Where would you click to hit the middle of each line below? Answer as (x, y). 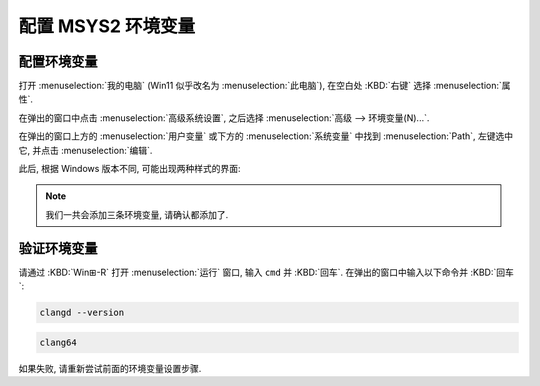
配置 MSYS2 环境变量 (107, 26)
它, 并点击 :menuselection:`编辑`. (85, 150)
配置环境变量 (58, 61)
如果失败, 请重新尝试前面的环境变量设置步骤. (110, 368)
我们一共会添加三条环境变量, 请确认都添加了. (137, 214)
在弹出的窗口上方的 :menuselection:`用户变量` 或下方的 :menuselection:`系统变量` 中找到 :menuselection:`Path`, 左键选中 (266, 136)
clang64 (58, 342)
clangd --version (82, 313)
